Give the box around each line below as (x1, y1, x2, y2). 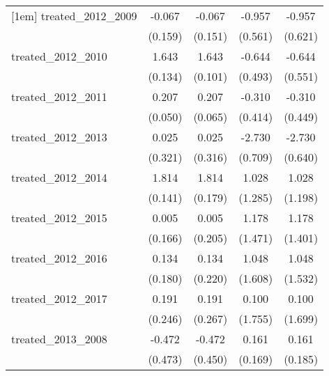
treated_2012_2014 (11, 169, 107, 185)
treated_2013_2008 (11, 331, 107, 347)
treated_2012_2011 (11, 88, 107, 104)
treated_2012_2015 (11, 210, 107, 226)
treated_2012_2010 (11, 48, 107, 64)
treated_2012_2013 (11, 129, 107, 145)
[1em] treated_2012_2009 (11, 8, 137, 24)
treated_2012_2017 (11, 290, 107, 306)
